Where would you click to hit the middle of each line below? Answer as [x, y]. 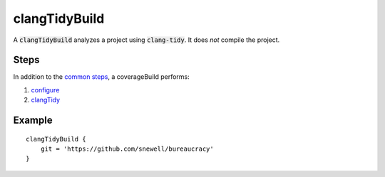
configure [45, 90]
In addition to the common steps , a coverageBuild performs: [101, 77]
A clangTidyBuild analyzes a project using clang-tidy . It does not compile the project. [147, 40]
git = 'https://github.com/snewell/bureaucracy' [127, 149]
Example [33, 120]
